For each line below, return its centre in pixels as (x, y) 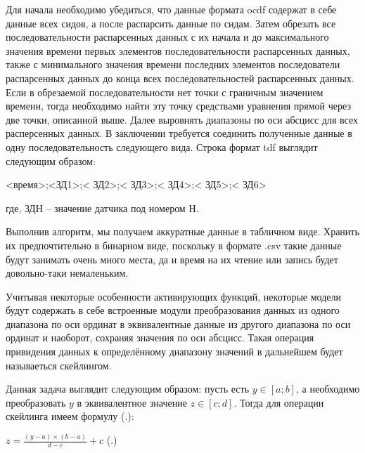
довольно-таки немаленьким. (67, 273)
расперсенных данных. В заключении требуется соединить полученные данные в (179, 133)
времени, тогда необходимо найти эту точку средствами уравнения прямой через (178, 106)
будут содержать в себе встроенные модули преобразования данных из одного (173, 310)
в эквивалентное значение (132, 402)
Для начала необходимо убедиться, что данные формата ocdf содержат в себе (171, 9)
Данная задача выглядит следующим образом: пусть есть (128, 389)
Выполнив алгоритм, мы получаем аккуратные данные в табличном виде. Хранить (182, 231)
